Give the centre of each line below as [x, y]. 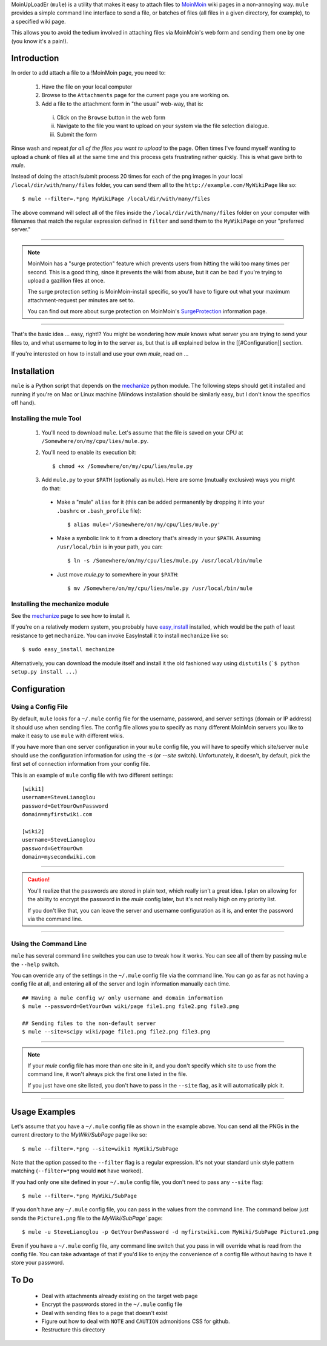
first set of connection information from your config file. [81, 764]
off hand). [24, 402]
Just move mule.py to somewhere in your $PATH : [117, 574]
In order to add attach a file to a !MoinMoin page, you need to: [88, 73]
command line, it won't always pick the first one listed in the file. [107, 1074]
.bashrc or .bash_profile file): [99, 510]
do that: [51, 488]
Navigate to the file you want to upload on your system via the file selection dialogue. [163, 126]
